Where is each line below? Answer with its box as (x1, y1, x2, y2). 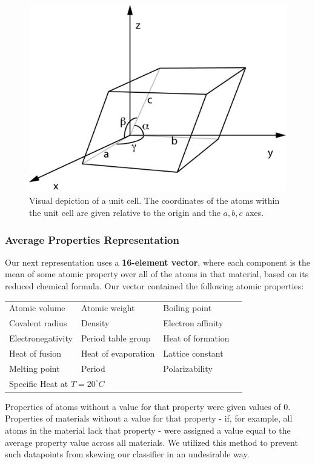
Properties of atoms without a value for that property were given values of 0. (5, 400, 291, 412)
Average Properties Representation (5, 232, 179, 247)
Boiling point (163, 301, 212, 314)
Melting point (9, 361, 60, 374)
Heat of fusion (9, 346, 62, 359)
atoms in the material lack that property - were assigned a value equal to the (5, 423, 291, 436)
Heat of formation (163, 332, 230, 345)
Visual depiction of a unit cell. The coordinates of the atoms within (29, 194, 280, 207)
